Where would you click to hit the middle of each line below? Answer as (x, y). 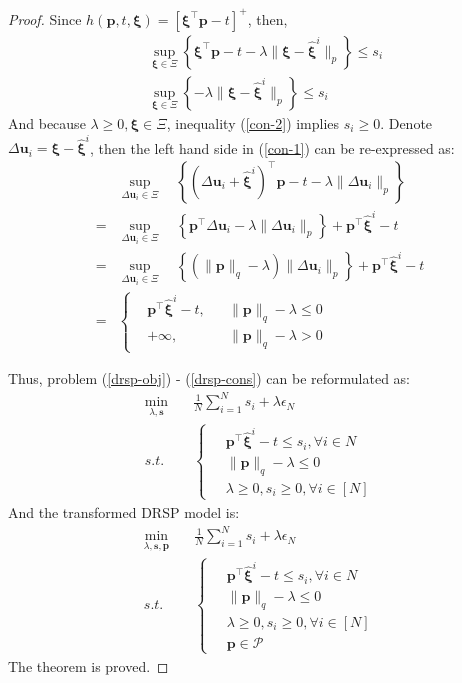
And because (47, 123)
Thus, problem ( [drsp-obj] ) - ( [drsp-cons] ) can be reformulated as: (209, 378)
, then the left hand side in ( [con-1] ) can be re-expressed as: (272, 147)
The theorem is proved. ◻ (88, 665)
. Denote (406, 123)
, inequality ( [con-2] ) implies (253, 123)
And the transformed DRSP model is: (124, 512)
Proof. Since (45, 18)
